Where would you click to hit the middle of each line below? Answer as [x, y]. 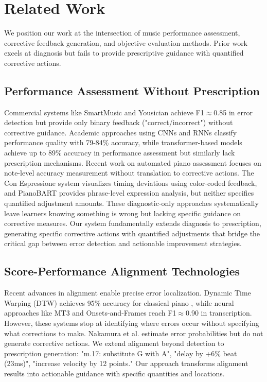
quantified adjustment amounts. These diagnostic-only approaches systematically [131, 203]
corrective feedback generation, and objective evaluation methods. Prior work [126, 42]
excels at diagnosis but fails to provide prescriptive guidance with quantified [124, 53]
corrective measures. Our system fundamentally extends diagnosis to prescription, [133, 223]
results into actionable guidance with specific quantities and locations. [114, 373]
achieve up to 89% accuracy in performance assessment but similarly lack [120, 153]
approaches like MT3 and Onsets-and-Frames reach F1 [90, 313]
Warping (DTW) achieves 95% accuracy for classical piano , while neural [119, 302]
